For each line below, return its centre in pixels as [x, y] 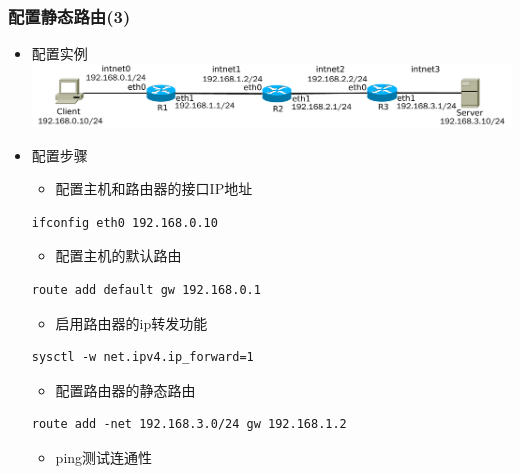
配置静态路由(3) [69, 15]
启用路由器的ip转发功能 [131, 322]
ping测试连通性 [104, 457]
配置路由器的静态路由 [125, 389]
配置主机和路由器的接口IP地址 [154, 188]
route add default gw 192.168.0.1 [146, 290]
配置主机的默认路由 [118, 255]
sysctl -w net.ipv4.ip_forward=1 [142, 357]
